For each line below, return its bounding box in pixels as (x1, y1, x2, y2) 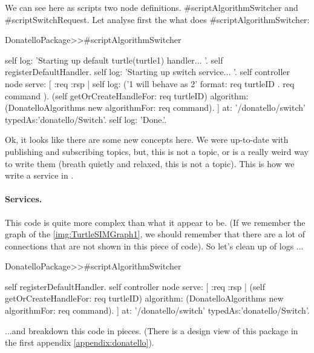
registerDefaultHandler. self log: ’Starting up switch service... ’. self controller (5, 65, 290, 78)
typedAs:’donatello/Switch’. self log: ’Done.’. (5, 113, 167, 125)
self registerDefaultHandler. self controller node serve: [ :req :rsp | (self (5, 280, 265, 292)
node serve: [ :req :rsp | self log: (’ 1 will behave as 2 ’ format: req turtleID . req (5, 77, 295, 90)
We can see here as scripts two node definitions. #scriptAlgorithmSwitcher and (5, 1, 298, 13)
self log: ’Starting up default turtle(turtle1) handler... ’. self (5, 53, 223, 66)
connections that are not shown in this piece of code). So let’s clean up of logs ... (5, 239, 304, 252)
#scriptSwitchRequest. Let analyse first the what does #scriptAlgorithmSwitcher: (5, 13, 310, 25)
